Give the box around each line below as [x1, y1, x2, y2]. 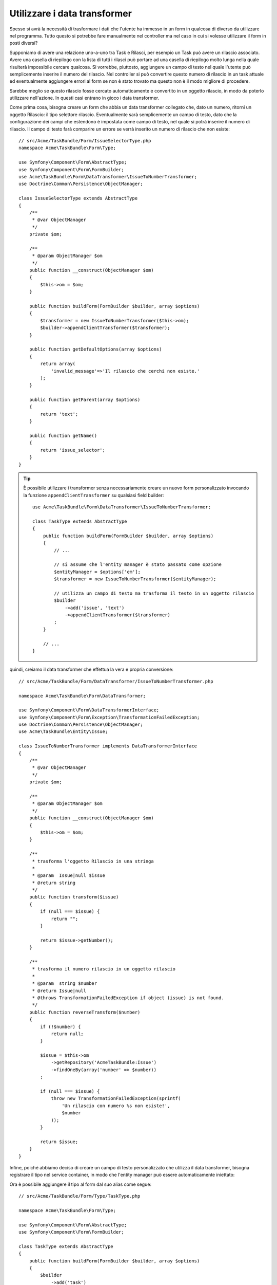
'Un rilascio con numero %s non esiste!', [62, 1103, 170, 1109]
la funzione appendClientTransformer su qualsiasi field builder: [23, 492, 164, 498]
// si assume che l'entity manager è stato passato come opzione [54, 562, 222, 567]
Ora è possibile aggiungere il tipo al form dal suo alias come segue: [9, 1181, 151, 1187]
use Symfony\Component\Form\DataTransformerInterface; [18, 707, 160, 713]
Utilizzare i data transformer [9, 8, 132, 19]
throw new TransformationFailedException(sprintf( [51, 1095, 181, 1102]
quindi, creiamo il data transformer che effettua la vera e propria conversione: [9, 666, 174, 673]
